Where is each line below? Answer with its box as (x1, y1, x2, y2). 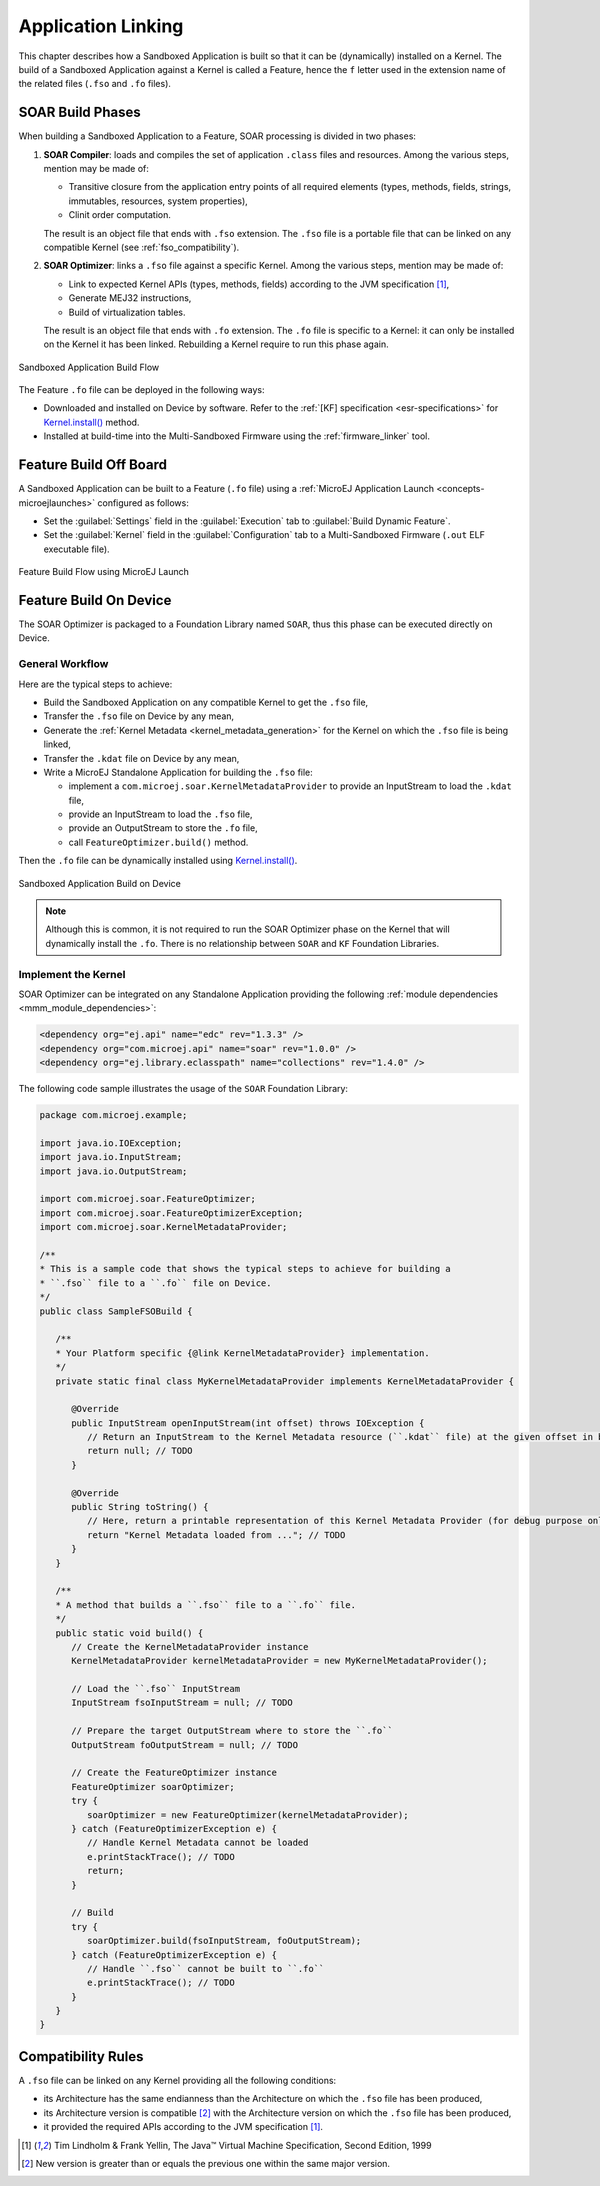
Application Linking (18, 15, 184, 37)
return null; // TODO (86, 1445, 194, 1457)
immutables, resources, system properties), (68, 195, 249, 207)
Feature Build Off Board (18, 456, 167, 474)
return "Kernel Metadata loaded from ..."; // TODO (86, 1529, 346, 1540)
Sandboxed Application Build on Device (18, 877, 182, 889)
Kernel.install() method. (43, 416, 140, 428)
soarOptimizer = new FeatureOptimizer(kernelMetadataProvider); (86, 1809, 409, 1820)
